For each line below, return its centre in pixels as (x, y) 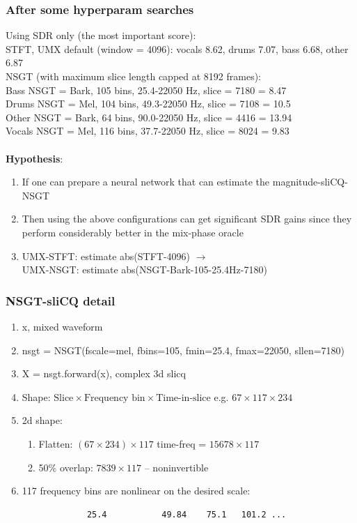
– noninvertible (176, 467)
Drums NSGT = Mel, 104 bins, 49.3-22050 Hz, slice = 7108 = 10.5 (148, 104)
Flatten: (56, 443)
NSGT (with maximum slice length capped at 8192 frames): (133, 76)
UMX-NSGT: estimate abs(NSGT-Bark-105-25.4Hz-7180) (144, 270)
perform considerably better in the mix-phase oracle (133, 232)
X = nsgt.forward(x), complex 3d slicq (104, 373)
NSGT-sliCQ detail (61, 300)
